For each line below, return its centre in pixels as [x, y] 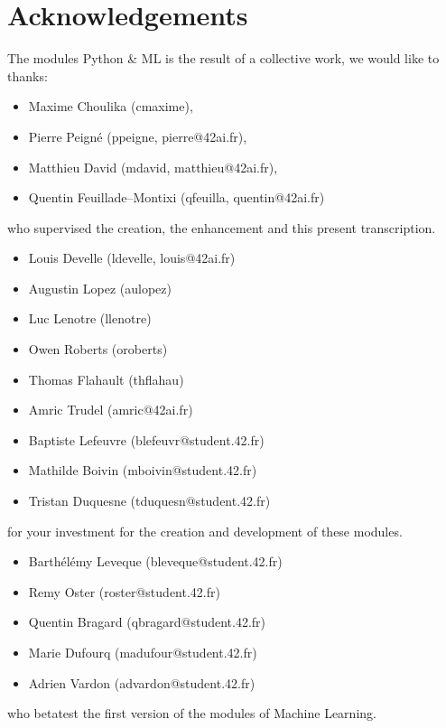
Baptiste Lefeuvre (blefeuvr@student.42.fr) [146, 439]
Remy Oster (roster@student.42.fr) [124, 591]
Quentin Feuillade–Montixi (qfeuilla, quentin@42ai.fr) [177, 197]
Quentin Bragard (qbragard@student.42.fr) [147, 622]
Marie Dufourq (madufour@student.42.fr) [143, 652]
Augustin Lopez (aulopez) [100, 288]
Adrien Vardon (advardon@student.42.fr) [142, 682]
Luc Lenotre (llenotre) [90, 318]
